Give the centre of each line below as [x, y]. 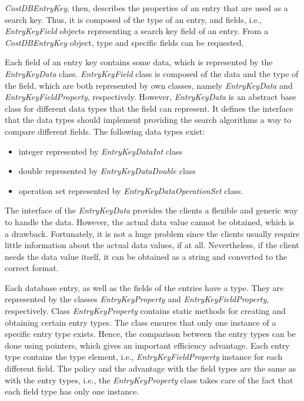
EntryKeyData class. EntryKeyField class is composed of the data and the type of [152, 73]
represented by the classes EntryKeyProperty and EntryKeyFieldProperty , [137, 299]
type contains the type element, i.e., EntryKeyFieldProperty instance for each [144, 357]
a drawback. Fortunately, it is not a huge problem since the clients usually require [152, 233]
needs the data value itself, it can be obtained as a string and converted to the [146, 256]
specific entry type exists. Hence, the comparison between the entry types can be [150, 334]
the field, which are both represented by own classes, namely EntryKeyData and [149, 85]
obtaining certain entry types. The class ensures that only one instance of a [141, 322]
